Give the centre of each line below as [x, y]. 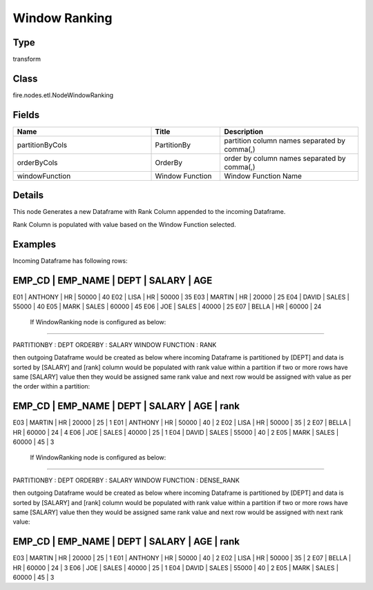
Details [28, 196]
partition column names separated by [285, 140]
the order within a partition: [51, 386]
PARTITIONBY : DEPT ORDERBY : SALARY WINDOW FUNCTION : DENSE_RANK [126, 480]
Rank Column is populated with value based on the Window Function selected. [124, 224]
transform [27, 59]
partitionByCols [42, 145]
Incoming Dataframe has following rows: [70, 260]
